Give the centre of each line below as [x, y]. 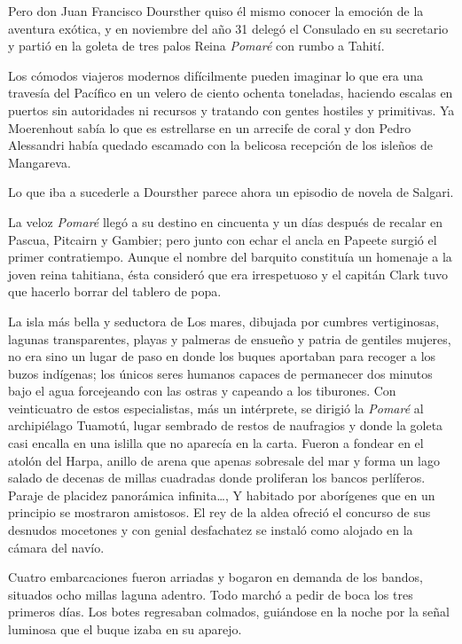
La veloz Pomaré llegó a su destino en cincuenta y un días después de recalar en [226, 221]
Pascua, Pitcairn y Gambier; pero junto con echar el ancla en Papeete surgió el [223, 239]
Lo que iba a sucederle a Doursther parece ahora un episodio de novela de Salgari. [231, 192]
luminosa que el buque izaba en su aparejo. [125, 629]
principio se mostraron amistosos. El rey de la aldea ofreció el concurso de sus [219, 512]
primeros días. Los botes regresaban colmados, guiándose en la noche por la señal [229, 612]
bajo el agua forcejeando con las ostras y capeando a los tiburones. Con [202, 391]
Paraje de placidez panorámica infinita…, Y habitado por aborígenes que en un [222, 495]
